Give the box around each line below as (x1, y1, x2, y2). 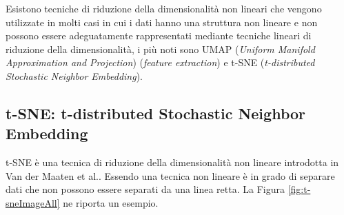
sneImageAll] (6, 195, 60, 209)
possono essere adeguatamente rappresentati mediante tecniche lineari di (6, 28, 312, 43)
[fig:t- (287, 182, 311, 196)
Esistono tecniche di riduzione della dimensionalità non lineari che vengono (6, 1, 322, 15)
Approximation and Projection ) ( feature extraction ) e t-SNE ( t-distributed (6, 55, 315, 70)
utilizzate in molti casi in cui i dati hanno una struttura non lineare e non (6, 14, 318, 29)
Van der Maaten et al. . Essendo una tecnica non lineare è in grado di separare (6, 168, 335, 183)
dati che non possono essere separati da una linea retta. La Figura (6, 182, 285, 196)
